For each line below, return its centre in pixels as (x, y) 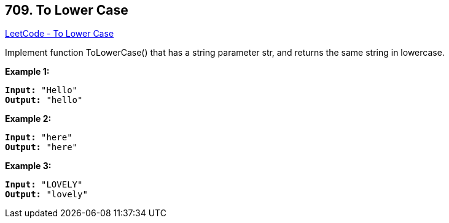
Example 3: (28, 166)
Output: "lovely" (46, 195)
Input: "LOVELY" (44, 185)
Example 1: (27, 72)
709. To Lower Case (67, 10)
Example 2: (28, 119)
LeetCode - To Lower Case (60, 34)
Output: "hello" (44, 100)
